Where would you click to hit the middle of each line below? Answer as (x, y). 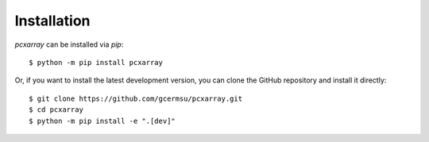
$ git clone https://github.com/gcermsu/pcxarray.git (135, 98)
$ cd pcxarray (56, 110)
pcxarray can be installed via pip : (69, 44)
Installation (52, 21)
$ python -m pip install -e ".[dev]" (102, 121)
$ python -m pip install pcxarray (96, 62)
